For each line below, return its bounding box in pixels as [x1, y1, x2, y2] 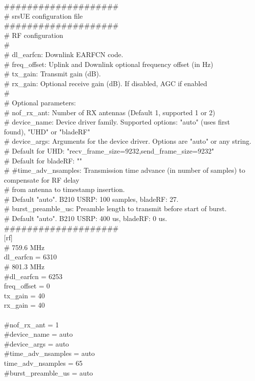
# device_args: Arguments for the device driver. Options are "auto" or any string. [4, 136, 252, 146]
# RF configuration [4, 30, 63, 40]
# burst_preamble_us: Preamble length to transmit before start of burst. [4, 203, 227, 214]
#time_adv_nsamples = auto [4, 348, 95, 358]
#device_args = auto [4, 338, 69, 349]
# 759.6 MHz [4, 242, 45, 252]
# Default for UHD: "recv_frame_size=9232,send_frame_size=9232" [4, 145, 214, 156]
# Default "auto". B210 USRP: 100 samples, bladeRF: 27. [4, 193, 179, 204]
